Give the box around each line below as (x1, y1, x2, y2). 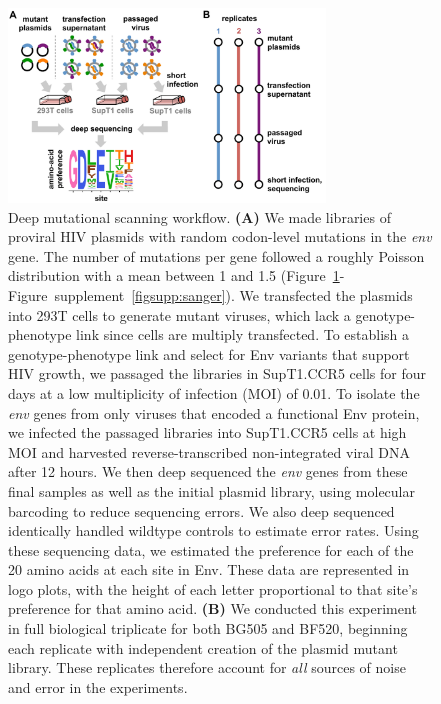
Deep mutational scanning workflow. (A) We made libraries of (8, 206, 391, 227)
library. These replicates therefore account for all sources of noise (8, 657, 406, 678)
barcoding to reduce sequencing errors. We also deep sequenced (8, 500, 395, 521)
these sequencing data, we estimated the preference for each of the (8, 539, 414, 560)
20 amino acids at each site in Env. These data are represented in (8, 559, 410, 580)
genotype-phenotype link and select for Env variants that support (8, 343, 410, 364)
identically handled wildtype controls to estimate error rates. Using (8, 520, 419, 541)
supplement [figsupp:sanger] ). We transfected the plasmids (54, 284, 413, 305)
